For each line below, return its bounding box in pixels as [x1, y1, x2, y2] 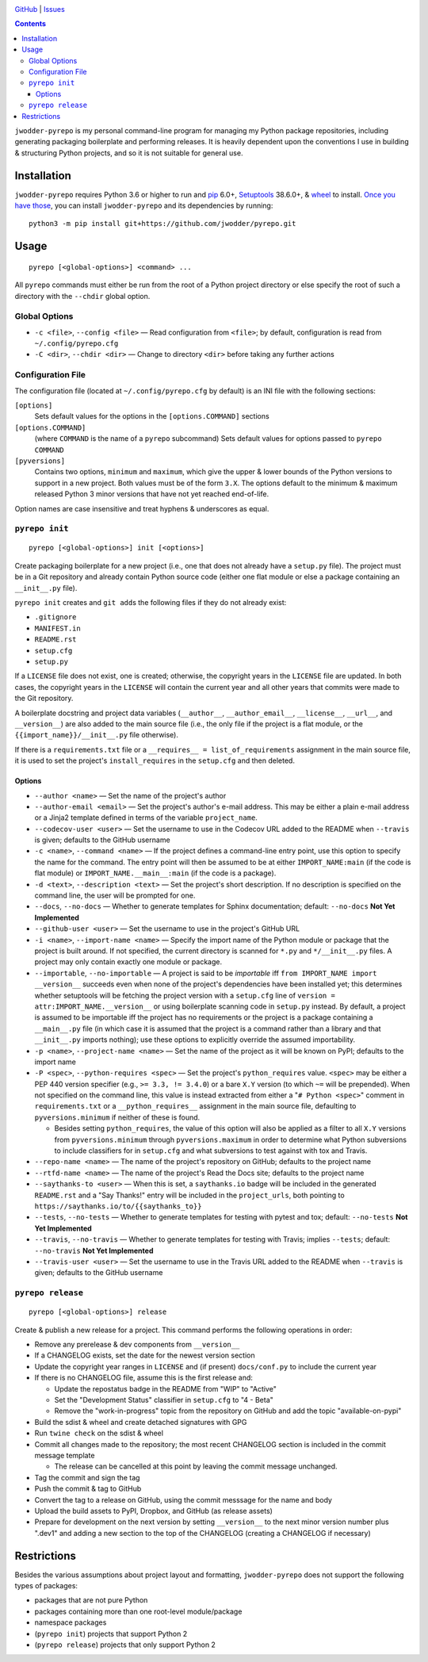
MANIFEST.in [34, 623, 81, 633]
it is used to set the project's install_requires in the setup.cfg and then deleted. [14, 756, 295, 765]
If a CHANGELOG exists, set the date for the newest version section [34, 1350, 255, 1360]
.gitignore [34, 613, 77, 622]
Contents [14, 19, 47, 29]
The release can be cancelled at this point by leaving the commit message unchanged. [54, 1461, 338, 1471]
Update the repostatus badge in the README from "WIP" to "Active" [54, 1384, 277, 1393]
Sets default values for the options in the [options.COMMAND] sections [34, 412, 269, 421]
